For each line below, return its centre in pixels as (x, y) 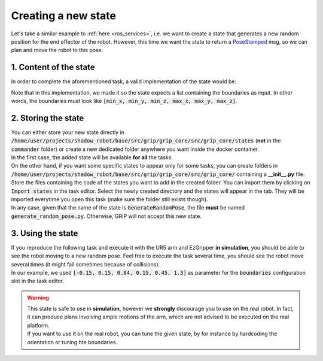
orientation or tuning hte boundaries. (72, 342)
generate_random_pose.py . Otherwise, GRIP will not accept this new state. (106, 216)
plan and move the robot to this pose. (57, 50)
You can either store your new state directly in (68, 132)
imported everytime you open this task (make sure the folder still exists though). (110, 199)
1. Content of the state (53, 67)
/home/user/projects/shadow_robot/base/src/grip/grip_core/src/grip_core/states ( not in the (146, 141)
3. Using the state (45, 233)
